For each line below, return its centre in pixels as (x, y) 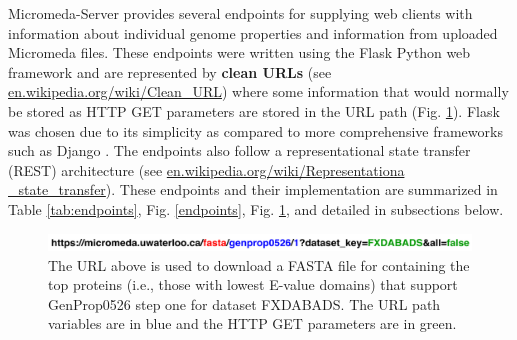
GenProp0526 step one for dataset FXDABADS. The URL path (244, 303)
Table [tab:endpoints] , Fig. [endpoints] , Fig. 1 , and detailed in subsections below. (256, 208)
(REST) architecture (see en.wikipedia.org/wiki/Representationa (206, 169)
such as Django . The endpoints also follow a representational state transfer (239, 150)
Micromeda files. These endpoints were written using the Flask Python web (239, 52)
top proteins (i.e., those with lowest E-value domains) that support (253, 284)
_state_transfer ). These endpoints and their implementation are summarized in (253, 189)
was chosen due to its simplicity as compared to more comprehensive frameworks (255, 130)
